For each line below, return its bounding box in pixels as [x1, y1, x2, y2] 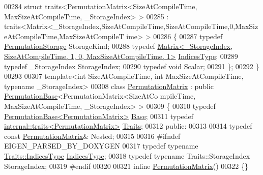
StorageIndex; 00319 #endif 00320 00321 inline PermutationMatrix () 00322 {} [4, 160, 248, 171]
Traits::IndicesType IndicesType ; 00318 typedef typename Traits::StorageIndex [4, 150, 250, 161]
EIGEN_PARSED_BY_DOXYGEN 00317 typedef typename [4, 140, 198, 151]
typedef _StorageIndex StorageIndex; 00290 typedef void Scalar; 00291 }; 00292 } [4, 61, 259, 71]
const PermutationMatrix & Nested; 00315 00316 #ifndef [4, 130, 181, 141]
